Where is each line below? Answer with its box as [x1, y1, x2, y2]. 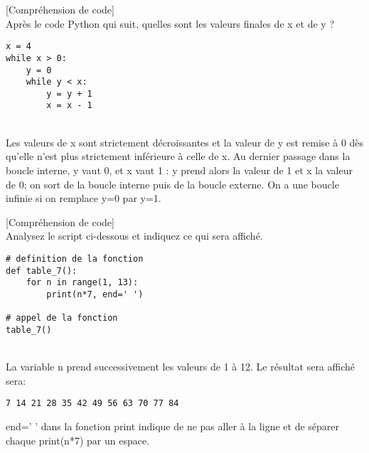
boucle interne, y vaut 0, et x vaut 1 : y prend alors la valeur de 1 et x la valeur [6, 162, 353, 177]
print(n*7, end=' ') [46, 289, 144, 299]
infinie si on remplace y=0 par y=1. [6, 191, 161, 206]
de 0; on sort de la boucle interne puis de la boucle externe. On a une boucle [6, 176, 339, 191]
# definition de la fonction [6, 253, 144, 264]
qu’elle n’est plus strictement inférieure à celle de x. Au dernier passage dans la [6, 149, 351, 164]
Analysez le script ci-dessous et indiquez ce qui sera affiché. [6, 228, 263, 243]
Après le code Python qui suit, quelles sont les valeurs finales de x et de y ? [6, 16, 334, 31]
